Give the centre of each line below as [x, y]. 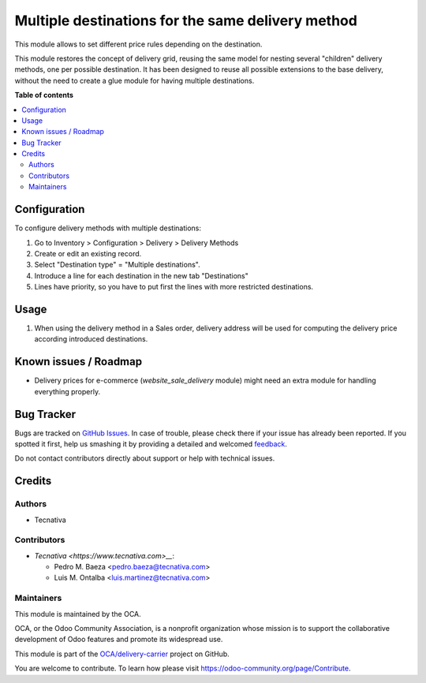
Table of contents [44, 95]
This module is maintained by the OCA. [78, 614]
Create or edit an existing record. [88, 253]
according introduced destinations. [91, 339]
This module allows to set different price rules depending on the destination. [138, 44]
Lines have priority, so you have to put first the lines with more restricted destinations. [174, 287]
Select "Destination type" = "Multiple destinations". [117, 265]
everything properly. [67, 391]
